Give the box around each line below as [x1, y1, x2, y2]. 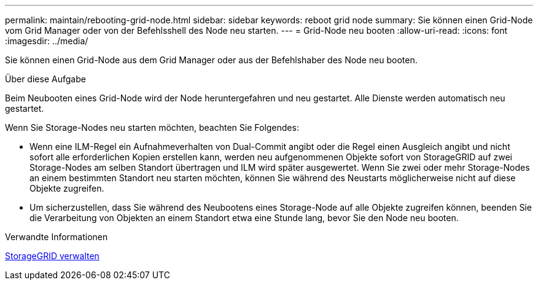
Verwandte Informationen [5, 232, 108, 242]
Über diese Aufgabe [5, 74, 86, 84]
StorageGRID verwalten [5, 251, 99, 261]
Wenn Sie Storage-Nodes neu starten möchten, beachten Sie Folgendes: [5, 122, 299, 133]
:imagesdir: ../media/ [5, 36, 88, 46]
